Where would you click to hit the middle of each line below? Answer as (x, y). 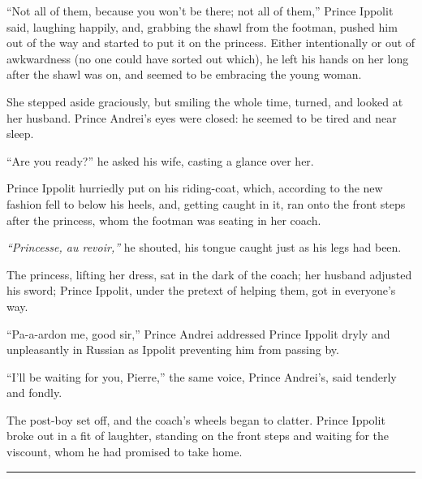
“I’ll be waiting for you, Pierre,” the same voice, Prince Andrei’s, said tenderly (202, 376)
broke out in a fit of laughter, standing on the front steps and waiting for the (198, 436)
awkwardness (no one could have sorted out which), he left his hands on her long (208, 58)
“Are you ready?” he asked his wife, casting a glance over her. (160, 160)
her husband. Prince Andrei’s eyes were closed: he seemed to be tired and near (202, 117)
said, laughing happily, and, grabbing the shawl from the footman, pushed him (202, 26)
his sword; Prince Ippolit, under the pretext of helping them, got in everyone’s (201, 290)
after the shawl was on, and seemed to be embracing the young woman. (184, 74)
